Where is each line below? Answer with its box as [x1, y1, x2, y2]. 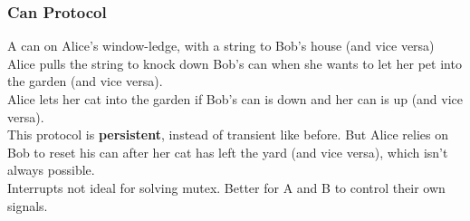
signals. [7, 196, 48, 215]
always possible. [7, 160, 95, 179]
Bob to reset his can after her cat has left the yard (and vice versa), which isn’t [7, 142, 448, 161]
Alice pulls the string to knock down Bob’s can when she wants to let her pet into [7, 53, 462, 72]
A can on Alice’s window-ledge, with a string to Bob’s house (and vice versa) [7, 36, 435, 55]
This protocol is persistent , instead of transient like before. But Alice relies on [7, 125, 448, 144]
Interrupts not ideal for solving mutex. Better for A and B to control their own [7, 178, 446, 197]
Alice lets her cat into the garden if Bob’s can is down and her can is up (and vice [7, 90, 464, 108]
